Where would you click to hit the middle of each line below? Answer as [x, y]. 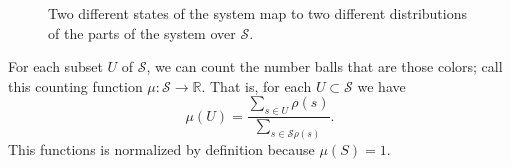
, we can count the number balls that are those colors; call [324, 66]
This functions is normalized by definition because [161, 149]
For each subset [55, 66]
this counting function [75, 85]
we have [381, 85]
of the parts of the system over [142, 32]
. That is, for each [256, 85]
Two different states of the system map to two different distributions [257, 13]
